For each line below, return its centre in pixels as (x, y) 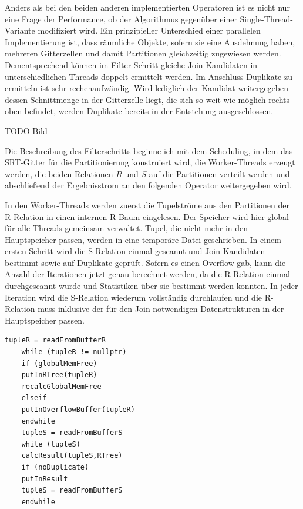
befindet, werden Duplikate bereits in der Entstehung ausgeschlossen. (149, 111)
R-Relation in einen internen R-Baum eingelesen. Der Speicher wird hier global (147, 216)
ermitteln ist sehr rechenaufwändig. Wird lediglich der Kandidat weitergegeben (147, 88)
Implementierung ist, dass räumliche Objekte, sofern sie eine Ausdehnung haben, (150, 41)
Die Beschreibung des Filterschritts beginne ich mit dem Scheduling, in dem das (149, 150)
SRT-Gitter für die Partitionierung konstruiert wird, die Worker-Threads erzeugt (150, 162)
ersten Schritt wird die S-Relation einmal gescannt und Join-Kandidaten (135, 251)
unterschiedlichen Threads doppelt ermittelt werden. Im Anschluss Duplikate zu (149, 76)
